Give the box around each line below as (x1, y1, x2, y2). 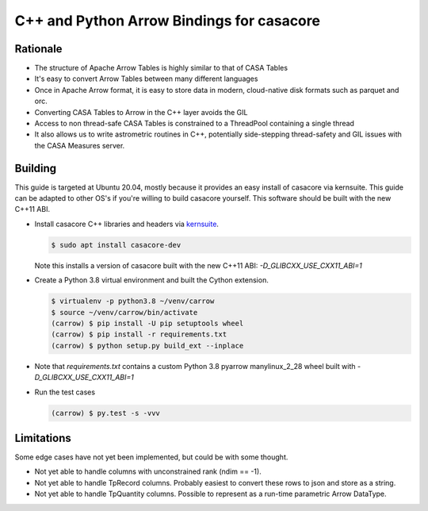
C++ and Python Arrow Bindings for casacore (14, 12, 321, 29)
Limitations (14, 431, 71, 444)
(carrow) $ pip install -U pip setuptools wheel (51, 319, 244, 328)
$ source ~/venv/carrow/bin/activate (51, 308, 198, 317)
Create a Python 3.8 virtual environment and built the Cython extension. (34, 275, 269, 285)
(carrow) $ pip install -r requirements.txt (51, 330, 227, 339)
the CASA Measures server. (34, 140, 125, 150)
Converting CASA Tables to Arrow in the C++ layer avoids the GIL (34, 107, 248, 117)
